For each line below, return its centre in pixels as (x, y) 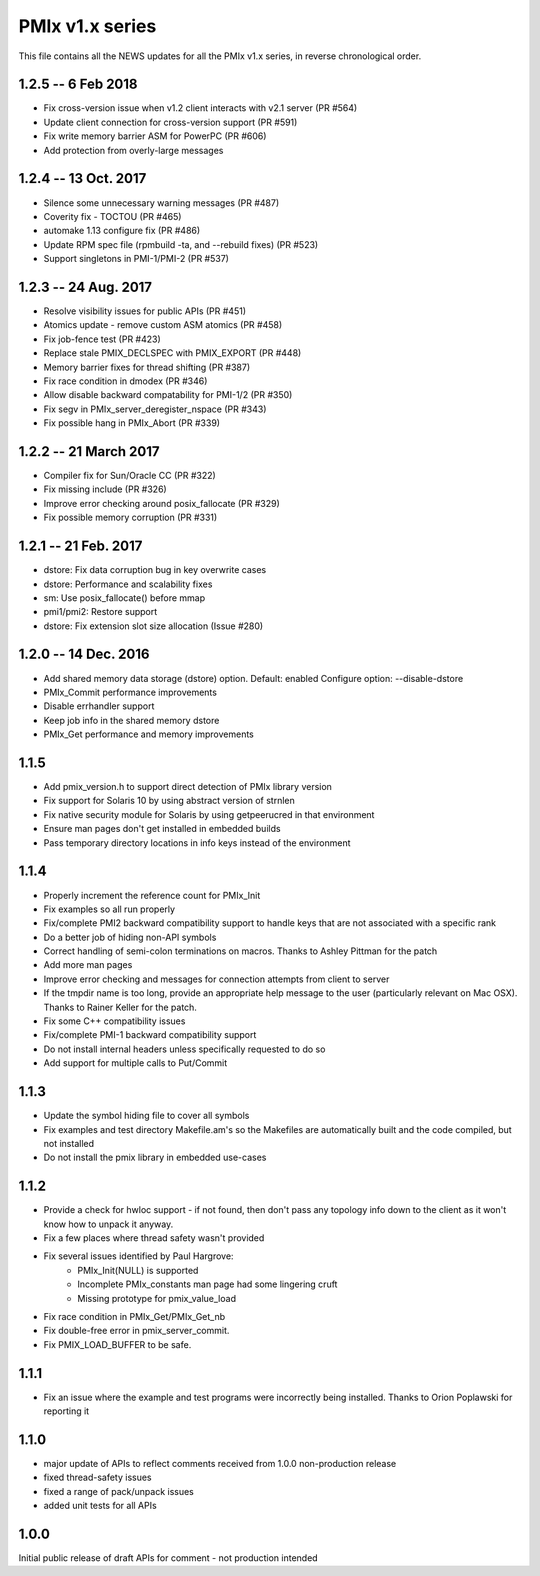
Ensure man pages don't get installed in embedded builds (162, 829)
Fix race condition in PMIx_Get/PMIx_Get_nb (134, 1316)
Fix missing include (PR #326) (105, 489)
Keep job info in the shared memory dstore (131, 720)
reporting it (66, 1411)
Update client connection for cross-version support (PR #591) (170, 122)
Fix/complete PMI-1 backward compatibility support (150, 1035)
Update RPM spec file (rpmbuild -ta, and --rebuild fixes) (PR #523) (181, 244)
